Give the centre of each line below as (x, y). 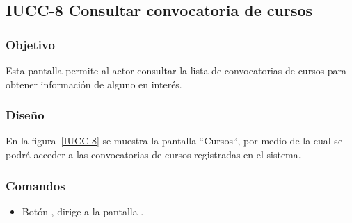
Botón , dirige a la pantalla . (83, 211)
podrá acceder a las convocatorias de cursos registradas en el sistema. (153, 154)
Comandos (35, 185)
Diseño (25, 115)
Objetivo (30, 44)
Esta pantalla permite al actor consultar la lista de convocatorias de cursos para (176, 70)
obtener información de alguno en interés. (94, 84)
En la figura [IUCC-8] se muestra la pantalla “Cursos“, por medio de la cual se (174, 141)
